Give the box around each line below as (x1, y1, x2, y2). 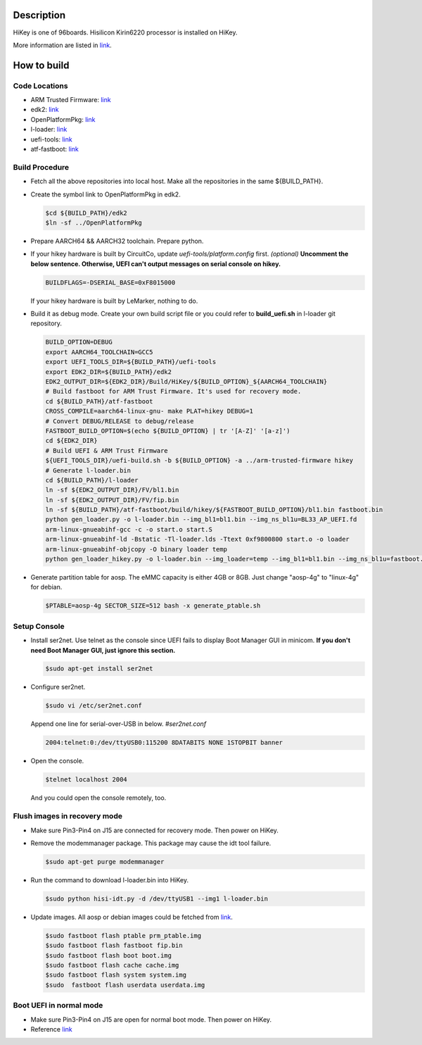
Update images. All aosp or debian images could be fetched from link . (30, 913, 234, 921)
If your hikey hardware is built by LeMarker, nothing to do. (30, 296, 198, 305)
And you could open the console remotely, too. (30, 794, 167, 802)
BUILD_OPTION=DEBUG (45, 338, 113, 346)
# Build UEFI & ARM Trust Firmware (45, 446, 168, 454)
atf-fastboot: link (30, 145, 79, 154)
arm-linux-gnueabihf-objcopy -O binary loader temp (45, 545, 228, 553)
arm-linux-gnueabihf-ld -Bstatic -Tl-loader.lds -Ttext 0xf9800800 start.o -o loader (45, 535, 350, 544)
